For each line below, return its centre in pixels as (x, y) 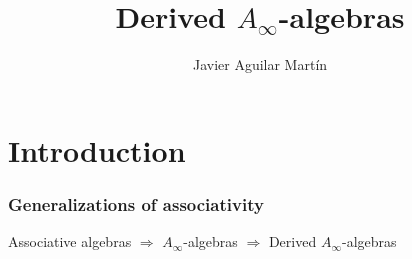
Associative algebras (70, 241)
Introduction (97, 149)
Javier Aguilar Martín (260, 64)
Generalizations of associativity (136, 203)
